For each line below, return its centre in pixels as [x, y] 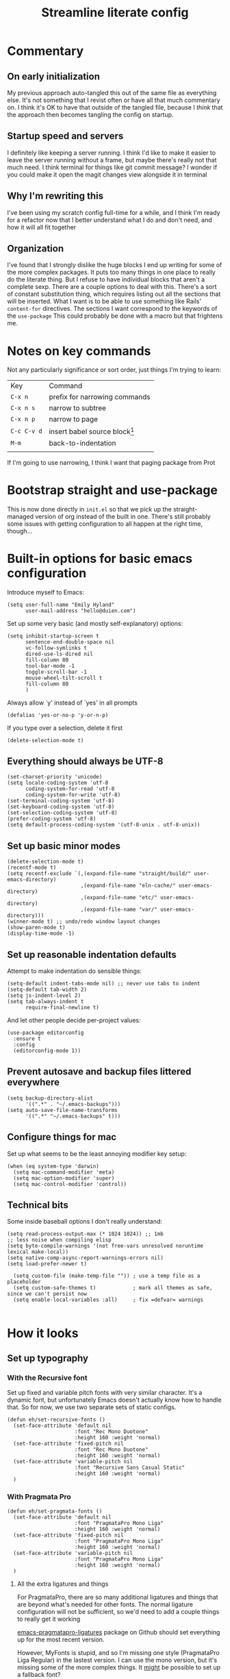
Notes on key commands [79, 351]
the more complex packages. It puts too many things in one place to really [111, 273]
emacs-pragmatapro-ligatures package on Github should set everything [118, 1632]
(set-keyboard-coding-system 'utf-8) [61, 807]
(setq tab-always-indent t [46, 1002]
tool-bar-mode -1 [50, 666]
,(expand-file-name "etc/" [119, 898]
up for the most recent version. [61, 1639]
